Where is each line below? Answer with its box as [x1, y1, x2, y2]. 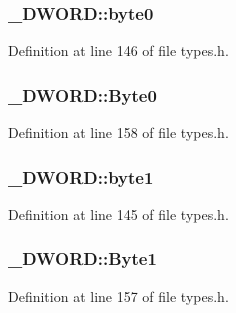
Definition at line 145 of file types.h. [8, 203, 229, 224]
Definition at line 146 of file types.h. [8, 40, 229, 61]
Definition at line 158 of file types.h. [8, 122, 229, 143]
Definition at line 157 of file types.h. [8, 285, 229, 306]
